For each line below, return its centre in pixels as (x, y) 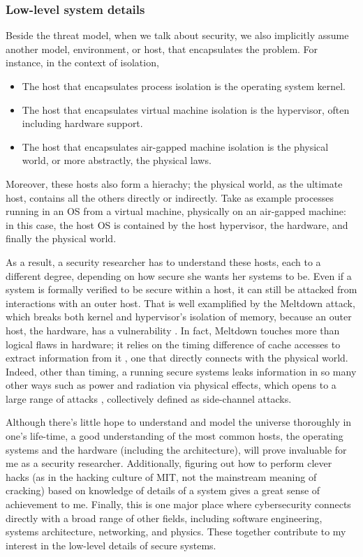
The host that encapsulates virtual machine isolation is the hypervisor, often (186, 109)
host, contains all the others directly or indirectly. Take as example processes (170, 197)
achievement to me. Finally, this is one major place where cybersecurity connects (178, 504)
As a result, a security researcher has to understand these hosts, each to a (163, 261)
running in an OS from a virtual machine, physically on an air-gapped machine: (176, 211)
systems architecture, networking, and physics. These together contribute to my (176, 532)
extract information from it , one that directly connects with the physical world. (177, 358)
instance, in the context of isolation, (82, 62)
